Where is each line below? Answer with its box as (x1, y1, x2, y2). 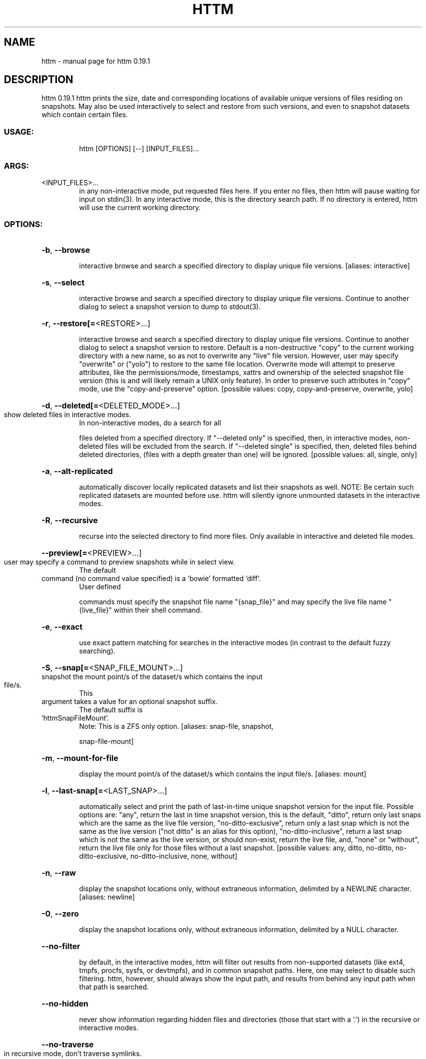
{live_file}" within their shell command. (79, 605, 202, 614)
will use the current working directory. (79, 203, 201, 212)
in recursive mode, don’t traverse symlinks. (4, 1049, 142, 1058)
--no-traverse (41, 1039, 94, 1049)
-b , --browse (41, 245, 90, 255)
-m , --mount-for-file (41, 753, 118, 763)
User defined (79, 582, 121, 591)
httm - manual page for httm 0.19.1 (41, 56, 150, 65)
